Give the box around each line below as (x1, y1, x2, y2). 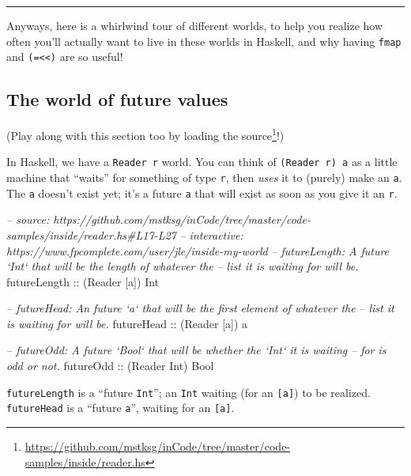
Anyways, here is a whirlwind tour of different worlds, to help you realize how (6, 17, 383, 33)
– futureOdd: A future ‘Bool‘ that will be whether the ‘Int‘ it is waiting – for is (6, 342, 386, 358)
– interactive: (179, 226, 243, 243)
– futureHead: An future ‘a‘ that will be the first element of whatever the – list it (6, 300, 394, 316)
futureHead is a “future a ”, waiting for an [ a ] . (6, 399, 235, 416)
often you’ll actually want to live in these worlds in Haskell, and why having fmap (6, 32, 402, 49)
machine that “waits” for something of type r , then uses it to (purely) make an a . (6, 169, 402, 186)
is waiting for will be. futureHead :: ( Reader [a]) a (6, 315, 248, 331)
